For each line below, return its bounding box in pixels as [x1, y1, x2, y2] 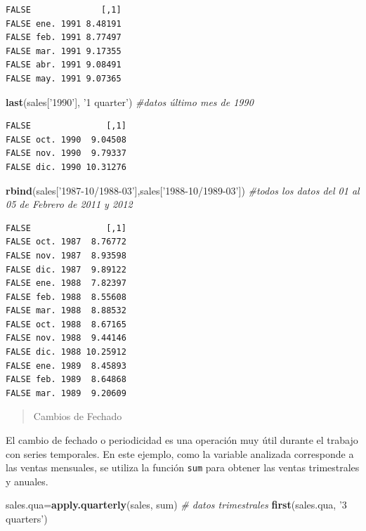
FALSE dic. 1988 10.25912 [6, 347, 126, 358]
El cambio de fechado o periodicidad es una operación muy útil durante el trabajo [6, 433, 358, 447]
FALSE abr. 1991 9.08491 [6, 60, 122, 70]
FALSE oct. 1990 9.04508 [6, 134, 126, 145]
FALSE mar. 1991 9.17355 [6, 46, 122, 56]
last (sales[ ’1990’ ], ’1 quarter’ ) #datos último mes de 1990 [6, 94, 254, 109]
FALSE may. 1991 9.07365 [6, 73, 122, 84]
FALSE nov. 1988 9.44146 [6, 333, 126, 343]
